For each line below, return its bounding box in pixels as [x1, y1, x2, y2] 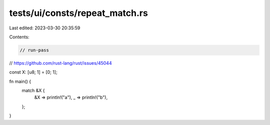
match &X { [21, 88, 45, 94]
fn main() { [9, 78, 31, 84]
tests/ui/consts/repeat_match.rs [9, 7, 148, 18]
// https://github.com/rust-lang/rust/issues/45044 [9, 60, 112, 66]
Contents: [9, 34, 29, 40]
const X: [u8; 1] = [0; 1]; [9, 69, 57, 75]
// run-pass [19, 47, 49, 53]
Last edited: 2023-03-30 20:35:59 [9, 25, 80, 31]
